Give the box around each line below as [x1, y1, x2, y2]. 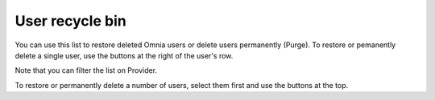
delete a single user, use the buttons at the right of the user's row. [14, 50, 234, 60]
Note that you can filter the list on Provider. [14, 66, 157, 75]
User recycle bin [14, 12, 126, 30]
